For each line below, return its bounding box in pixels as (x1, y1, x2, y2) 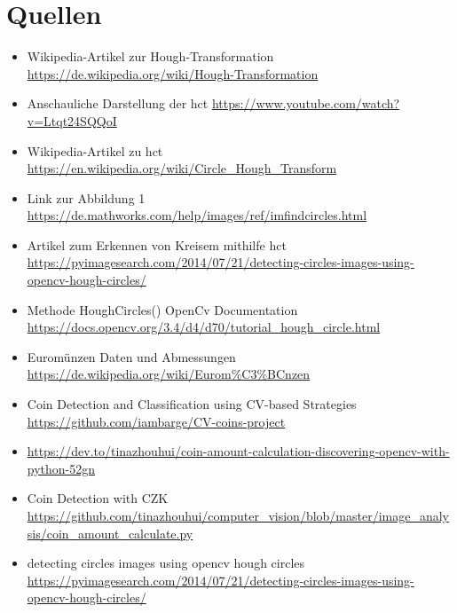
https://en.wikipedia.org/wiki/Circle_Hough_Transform (27, 159, 337, 177)
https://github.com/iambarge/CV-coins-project (27, 412, 286, 430)
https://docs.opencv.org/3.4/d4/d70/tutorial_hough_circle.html (27, 318, 381, 336)
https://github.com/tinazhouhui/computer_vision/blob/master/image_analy (27, 507, 450, 524)
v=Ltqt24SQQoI (27, 111, 117, 130)
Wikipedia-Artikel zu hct (27, 141, 163, 160)
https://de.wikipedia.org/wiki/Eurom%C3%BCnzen (27, 365, 311, 383)
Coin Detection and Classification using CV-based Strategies (27, 395, 357, 413)
